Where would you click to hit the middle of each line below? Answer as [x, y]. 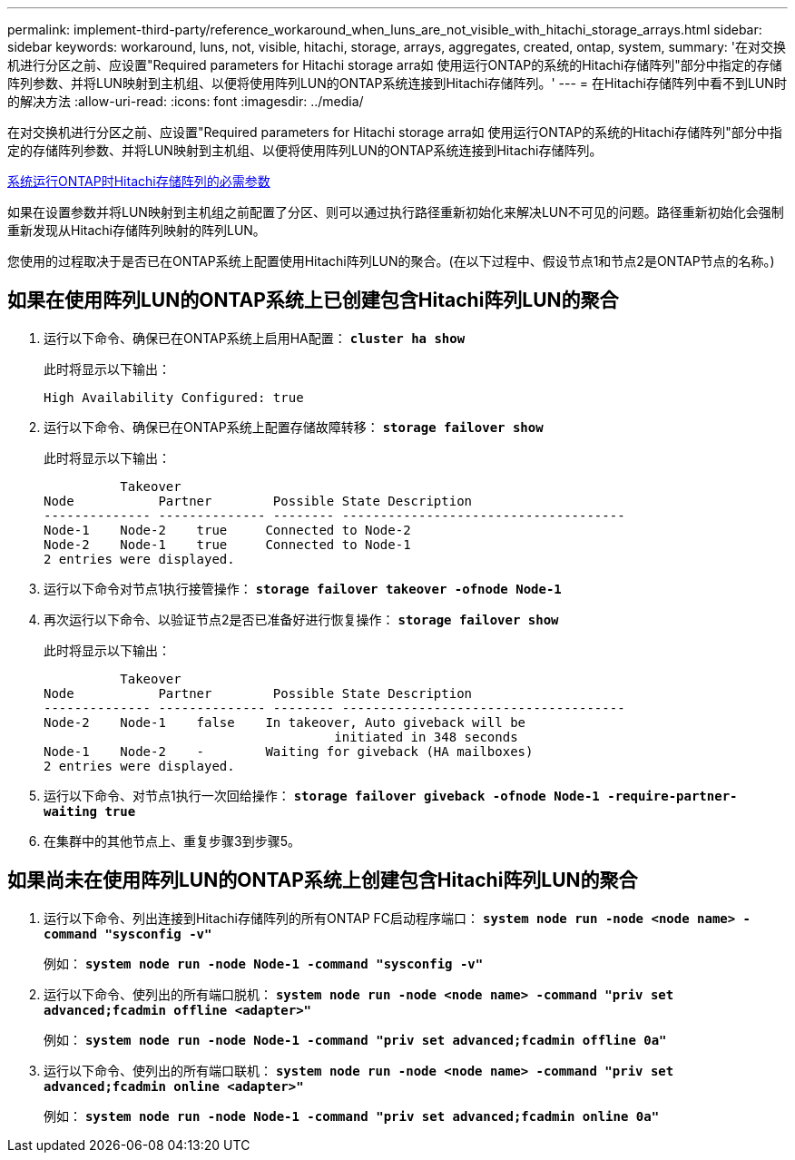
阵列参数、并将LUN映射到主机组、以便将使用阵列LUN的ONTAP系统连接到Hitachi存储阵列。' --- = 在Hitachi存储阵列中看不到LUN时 [397, 83]
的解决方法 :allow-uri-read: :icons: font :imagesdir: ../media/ [186, 101]
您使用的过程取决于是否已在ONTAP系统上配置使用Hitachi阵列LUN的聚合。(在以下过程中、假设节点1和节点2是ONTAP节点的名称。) [391, 261]
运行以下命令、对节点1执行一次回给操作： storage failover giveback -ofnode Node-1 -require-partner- [391, 795]
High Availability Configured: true [174, 397]
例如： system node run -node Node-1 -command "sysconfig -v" [264, 963]
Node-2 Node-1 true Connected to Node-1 [227, 544]
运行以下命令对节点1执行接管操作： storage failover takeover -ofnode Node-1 [303, 588]
